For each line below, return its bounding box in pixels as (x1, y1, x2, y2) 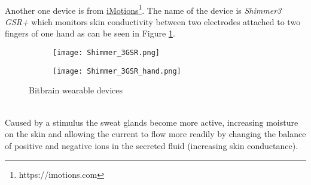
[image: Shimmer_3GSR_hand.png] (53, 66, 181, 75)
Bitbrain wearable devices (29, 84, 123, 96)
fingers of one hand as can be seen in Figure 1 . (5, 27, 175, 40)
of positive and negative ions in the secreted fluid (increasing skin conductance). (5, 139, 298, 151)
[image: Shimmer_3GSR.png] (53, 48, 160, 57)
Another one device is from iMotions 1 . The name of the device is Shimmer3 (5, 2, 282, 16)
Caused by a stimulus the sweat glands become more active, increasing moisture (5, 116, 298, 128)
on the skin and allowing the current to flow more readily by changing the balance (5, 128, 306, 140)
